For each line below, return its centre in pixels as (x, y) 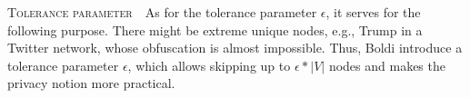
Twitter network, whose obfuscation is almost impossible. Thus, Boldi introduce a (235, 48)
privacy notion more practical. (91, 83)
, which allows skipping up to (209, 65)
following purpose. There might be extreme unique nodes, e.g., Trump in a (215, 29)
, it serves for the (373, 12)
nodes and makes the (387, 65)
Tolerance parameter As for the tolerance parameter (162, 12)
